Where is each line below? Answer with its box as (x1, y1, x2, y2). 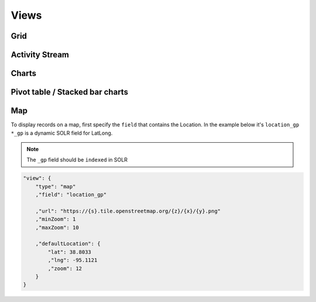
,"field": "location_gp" (35, 191, 107, 198)
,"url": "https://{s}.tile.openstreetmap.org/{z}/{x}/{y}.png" (35, 208, 221, 214)
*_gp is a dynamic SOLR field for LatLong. (11, 129, 113, 136)
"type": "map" (35, 183, 76, 190)
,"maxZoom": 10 (35, 224, 79, 231)
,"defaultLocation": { (35, 241, 101, 247)
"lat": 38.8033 (47, 249, 92, 255)
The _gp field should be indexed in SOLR (26, 156, 128, 163)
